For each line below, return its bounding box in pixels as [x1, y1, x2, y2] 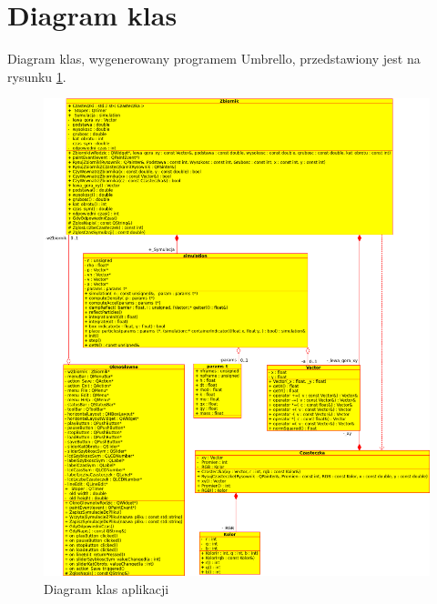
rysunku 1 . [7, 66, 66, 86]
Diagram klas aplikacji [44, 579, 169, 598]
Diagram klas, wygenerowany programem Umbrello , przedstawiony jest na [7, 49, 421, 68]
